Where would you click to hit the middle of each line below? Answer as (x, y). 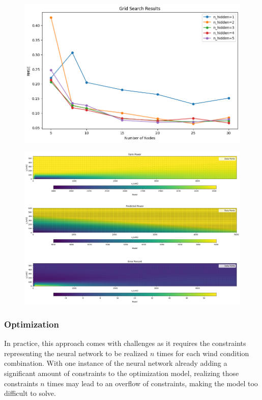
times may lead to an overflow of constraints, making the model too (152, 383)
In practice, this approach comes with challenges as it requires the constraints (125, 343)
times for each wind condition (203, 353)
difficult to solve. (30, 393)
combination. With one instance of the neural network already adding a (116, 363)
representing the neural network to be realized (76, 353)
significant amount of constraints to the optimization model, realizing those (122, 373)
